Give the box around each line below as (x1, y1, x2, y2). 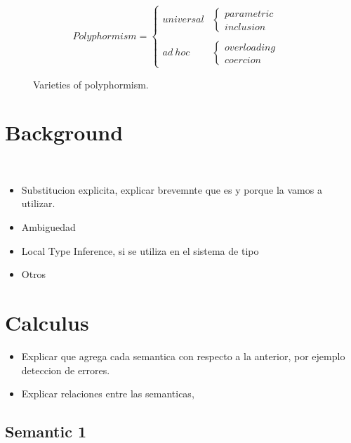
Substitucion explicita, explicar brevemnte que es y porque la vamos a (21, 182, 322, 197)
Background (5, 118, 124, 147)
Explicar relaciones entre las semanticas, (21, 386, 194, 401)
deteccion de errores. (21, 362, 110, 377)
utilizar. (21, 196, 55, 211)
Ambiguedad (21, 220, 76, 234)
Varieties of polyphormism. (33, 77, 149, 91)
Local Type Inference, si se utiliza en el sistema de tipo (21, 243, 259, 258)
